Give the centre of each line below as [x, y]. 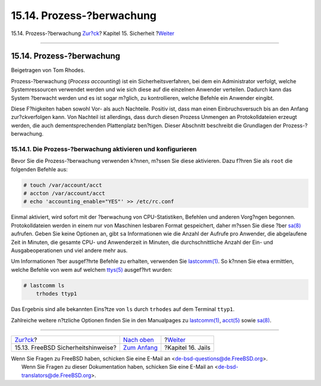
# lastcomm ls [44, 285]
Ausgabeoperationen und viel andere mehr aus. [69, 250]
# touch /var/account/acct [63, 185]
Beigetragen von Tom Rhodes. [48, 70]
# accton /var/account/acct [64, 194]
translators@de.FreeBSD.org [56, 375]
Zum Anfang [140, 347]
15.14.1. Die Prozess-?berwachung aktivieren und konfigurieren [104, 149]
